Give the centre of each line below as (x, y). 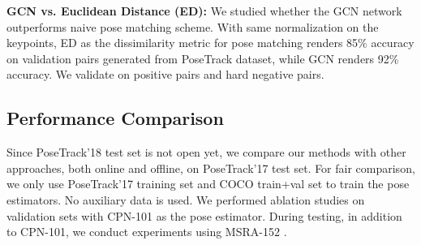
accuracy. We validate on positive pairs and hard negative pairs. (165, 74)
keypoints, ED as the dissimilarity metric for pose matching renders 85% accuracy (210, 43)
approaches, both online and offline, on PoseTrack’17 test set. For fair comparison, (211, 168)
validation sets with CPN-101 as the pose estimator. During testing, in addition (204, 215)
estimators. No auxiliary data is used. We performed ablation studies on (186, 199)
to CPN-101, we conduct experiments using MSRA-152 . (147, 232)
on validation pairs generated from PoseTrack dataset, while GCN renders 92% (203, 58)
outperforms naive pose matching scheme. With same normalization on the (193, 26)
